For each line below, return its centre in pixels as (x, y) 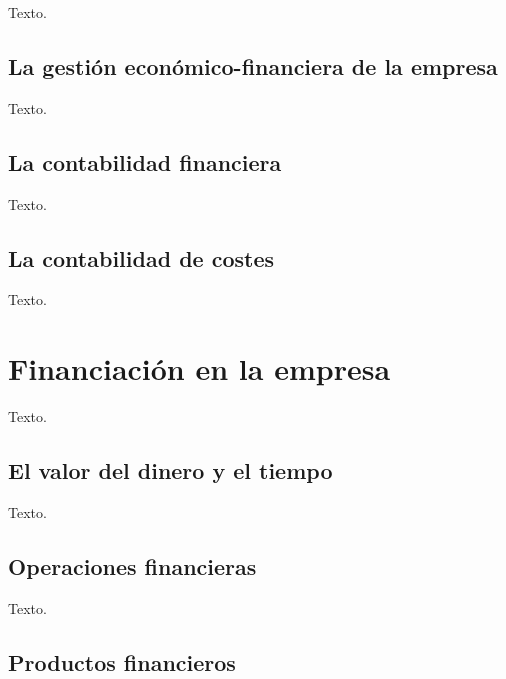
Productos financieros (122, 661)
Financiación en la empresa (199, 368)
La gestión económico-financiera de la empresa (253, 65)
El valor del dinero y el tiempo (170, 470)
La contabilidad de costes (141, 257)
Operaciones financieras (132, 565)
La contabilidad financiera (145, 161)
